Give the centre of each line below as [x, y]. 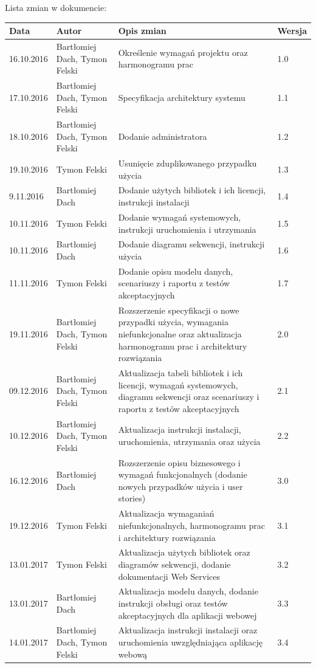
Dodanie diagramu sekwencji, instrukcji [191, 244]
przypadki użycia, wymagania [173, 322]
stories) [132, 498]
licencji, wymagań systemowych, [178, 384]
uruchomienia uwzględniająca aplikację [190, 642]
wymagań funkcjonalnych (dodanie [183, 474]
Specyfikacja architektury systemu [182, 97]
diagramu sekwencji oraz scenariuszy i [189, 397]
